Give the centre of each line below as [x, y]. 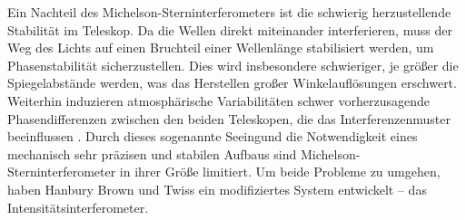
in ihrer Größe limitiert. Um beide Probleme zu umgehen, [280, 172]
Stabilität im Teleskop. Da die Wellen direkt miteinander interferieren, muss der [230, 29]
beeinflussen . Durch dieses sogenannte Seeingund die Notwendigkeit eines [213, 136]
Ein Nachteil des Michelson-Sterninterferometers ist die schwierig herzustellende [229, 12]
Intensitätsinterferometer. [78, 207]
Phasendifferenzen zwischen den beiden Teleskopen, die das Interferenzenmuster [229, 118]
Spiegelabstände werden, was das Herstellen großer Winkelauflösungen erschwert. [232, 83]
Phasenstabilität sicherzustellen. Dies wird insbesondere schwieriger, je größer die [233, 65]
